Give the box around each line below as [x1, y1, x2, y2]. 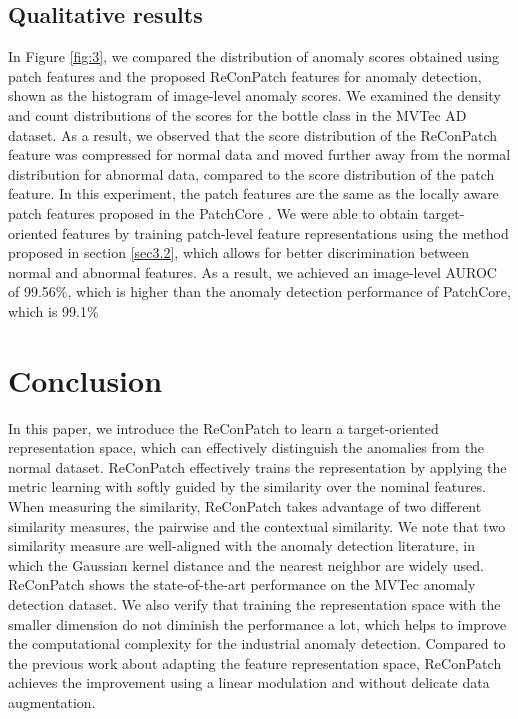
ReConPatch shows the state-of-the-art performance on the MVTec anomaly [8, 574, 476, 595]
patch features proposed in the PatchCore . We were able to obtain [8, 202, 419, 223]
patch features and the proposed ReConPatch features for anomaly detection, [8, 65, 482, 86]
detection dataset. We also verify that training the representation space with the [8, 593, 501, 614]
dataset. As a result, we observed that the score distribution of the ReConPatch [8, 124, 498, 145]
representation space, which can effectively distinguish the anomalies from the [8, 437, 485, 458]
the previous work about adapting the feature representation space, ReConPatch [8, 652, 502, 673]
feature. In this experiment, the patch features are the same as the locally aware [8, 183, 499, 204]
